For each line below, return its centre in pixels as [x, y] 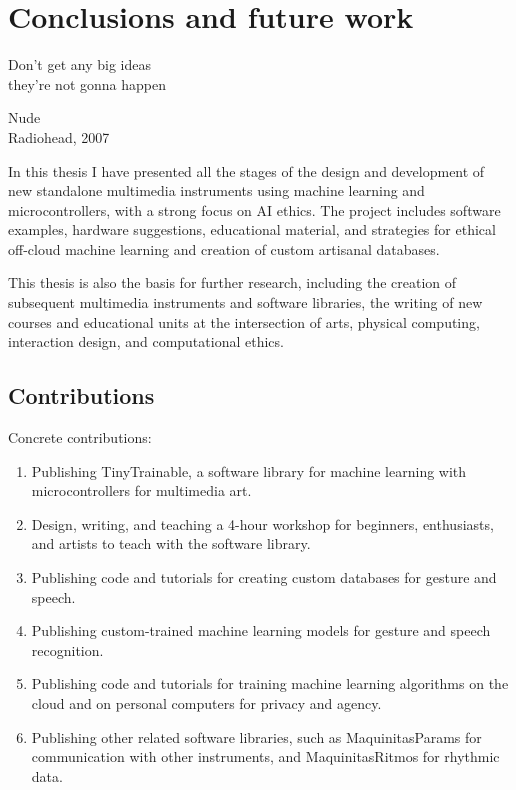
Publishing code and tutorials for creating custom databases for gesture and [264, 577]
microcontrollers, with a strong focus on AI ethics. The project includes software [254, 209]
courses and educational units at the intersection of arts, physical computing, [244, 321]
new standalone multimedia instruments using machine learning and [216, 190]
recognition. [67, 649]
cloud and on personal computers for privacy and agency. [206, 702]
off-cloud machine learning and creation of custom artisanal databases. [224, 248]
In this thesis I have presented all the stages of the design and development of [246, 170]
